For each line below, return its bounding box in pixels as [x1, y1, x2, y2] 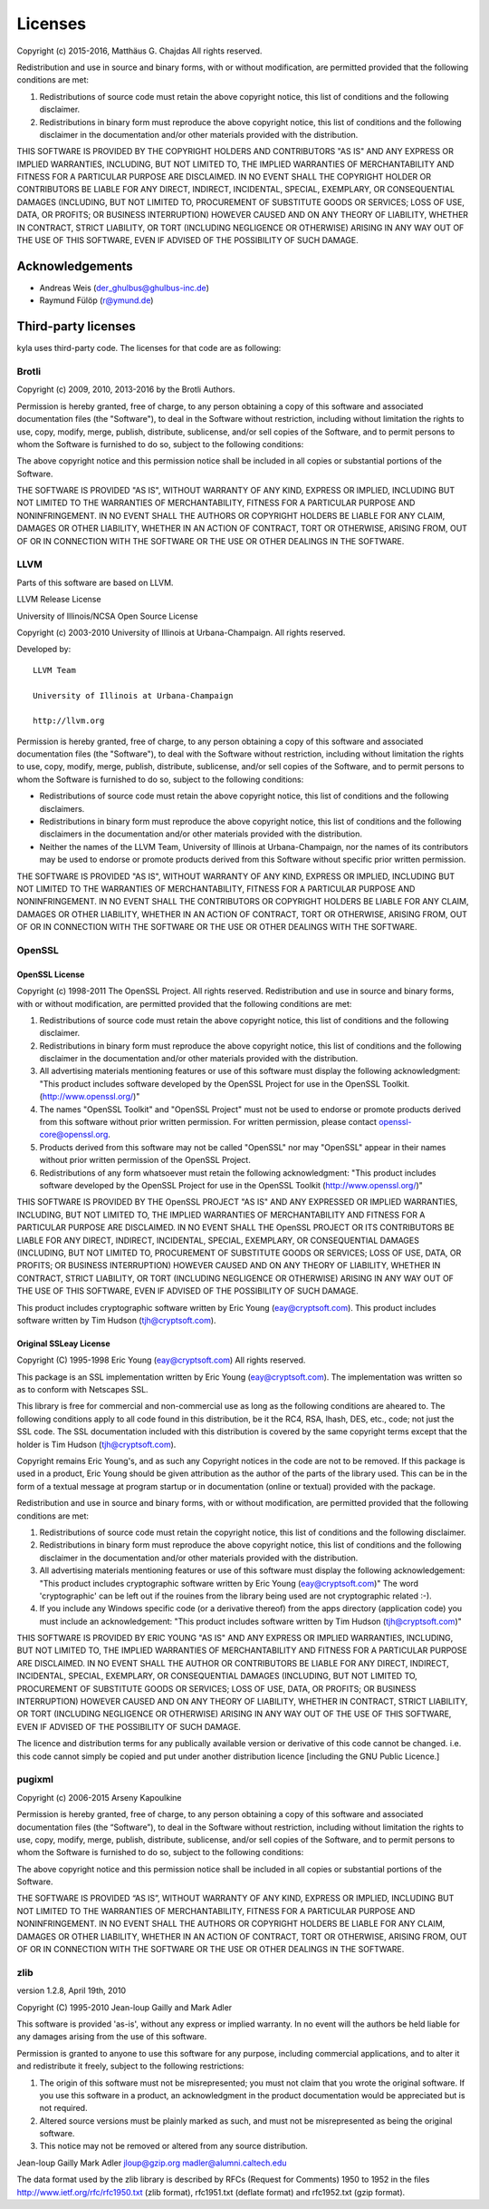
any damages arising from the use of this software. [16, 2031, 207, 2042]
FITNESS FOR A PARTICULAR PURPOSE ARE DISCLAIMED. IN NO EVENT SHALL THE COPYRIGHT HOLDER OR [16, 171, 432, 182]
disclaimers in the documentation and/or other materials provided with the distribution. [39, 828, 362, 839]
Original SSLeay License [16, 1338, 110, 1349]
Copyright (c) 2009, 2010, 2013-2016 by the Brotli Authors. [16, 384, 235, 395]
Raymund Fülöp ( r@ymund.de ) [39, 295, 154, 306]
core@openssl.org [39, 1129, 109, 1140]
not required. [39, 2103, 88, 2114]
